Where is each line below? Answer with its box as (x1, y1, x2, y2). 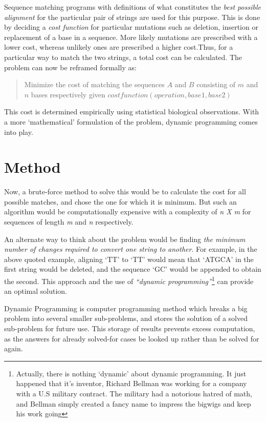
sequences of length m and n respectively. (4, 216, 134, 227)
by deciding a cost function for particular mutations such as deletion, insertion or (4, 22, 258, 32)
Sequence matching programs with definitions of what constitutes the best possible (4, 2, 261, 12)
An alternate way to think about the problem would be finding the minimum (4, 233, 246, 244)
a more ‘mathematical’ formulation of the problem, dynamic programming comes (4, 116, 258, 127)
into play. (4, 126, 33, 137)
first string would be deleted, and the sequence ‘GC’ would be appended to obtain (4, 264, 261, 274)
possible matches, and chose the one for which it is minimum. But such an (4, 196, 237, 207)
